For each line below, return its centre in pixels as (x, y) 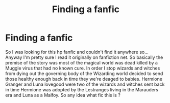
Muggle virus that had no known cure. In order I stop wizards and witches (83, 68)
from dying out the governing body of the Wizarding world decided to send (84, 73)
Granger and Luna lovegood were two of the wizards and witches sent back (85, 84)
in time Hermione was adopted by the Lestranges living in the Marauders (82, 89)
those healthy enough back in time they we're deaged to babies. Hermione (84, 79)
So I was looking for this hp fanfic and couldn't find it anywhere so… (77, 52)
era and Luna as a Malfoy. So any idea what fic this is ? (63, 95)
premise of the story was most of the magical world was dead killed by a (82, 62)
